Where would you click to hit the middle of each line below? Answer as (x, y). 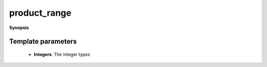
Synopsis (19, 28)
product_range (40, 13)
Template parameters (43, 42)
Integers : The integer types (62, 54)
